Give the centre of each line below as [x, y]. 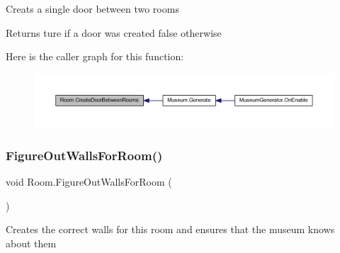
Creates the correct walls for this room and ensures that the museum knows [170, 229]
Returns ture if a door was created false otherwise [114, 32]
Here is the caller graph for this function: [95, 56]
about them [31, 243]
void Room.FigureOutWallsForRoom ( [89, 182]
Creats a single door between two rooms [92, 9]
